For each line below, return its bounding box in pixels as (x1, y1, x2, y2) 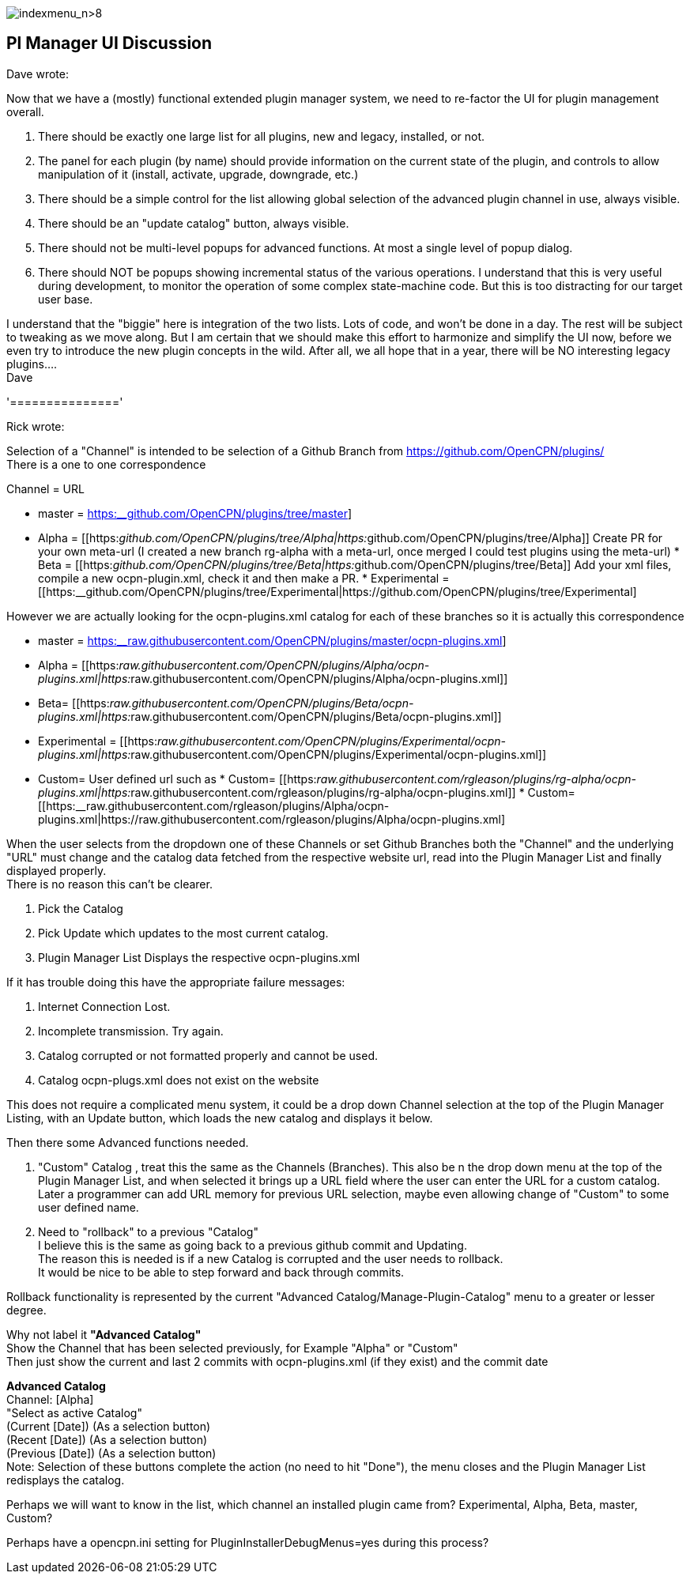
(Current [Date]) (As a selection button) (6, 1419, 211, 1433)
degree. (6, 1303, 47, 1317)
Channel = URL (6, 481, 85, 496)
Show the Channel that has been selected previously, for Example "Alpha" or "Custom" (6, 1341, 458, 1355)
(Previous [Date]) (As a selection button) (6, 1446, 217, 1460)
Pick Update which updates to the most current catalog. (38, 926, 329, 940)
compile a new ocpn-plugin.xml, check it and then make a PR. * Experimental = (38, 571, 450, 585)
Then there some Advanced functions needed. (6, 1135, 249, 1149)
